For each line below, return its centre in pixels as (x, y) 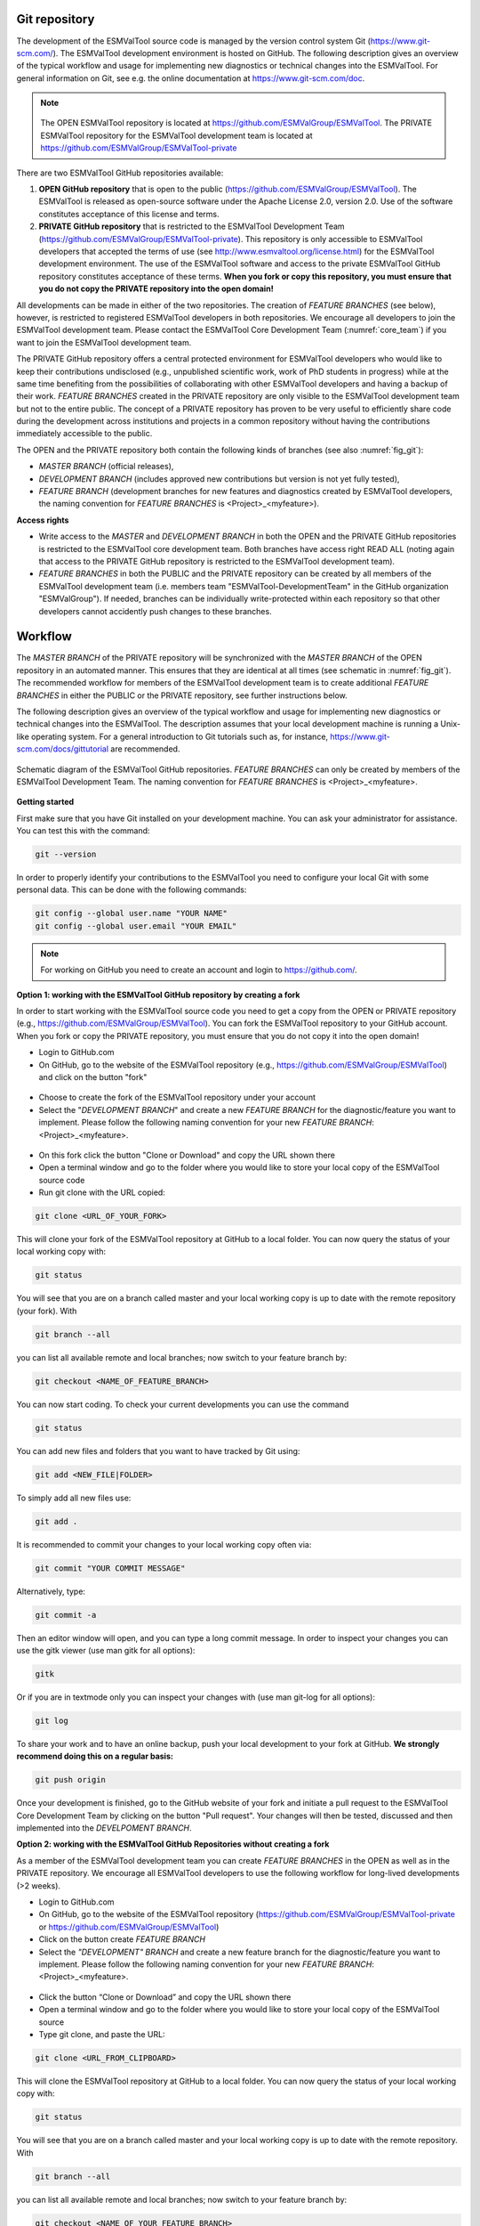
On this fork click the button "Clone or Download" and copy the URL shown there (187, 1155)
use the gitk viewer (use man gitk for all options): (106, 1650)
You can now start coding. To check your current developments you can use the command (183, 1404)
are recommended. (145, 749)
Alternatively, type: (51, 1591)
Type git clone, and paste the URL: (102, 2034)
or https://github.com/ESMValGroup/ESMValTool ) (129, 1927)
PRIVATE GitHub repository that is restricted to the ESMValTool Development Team (192, 226)
